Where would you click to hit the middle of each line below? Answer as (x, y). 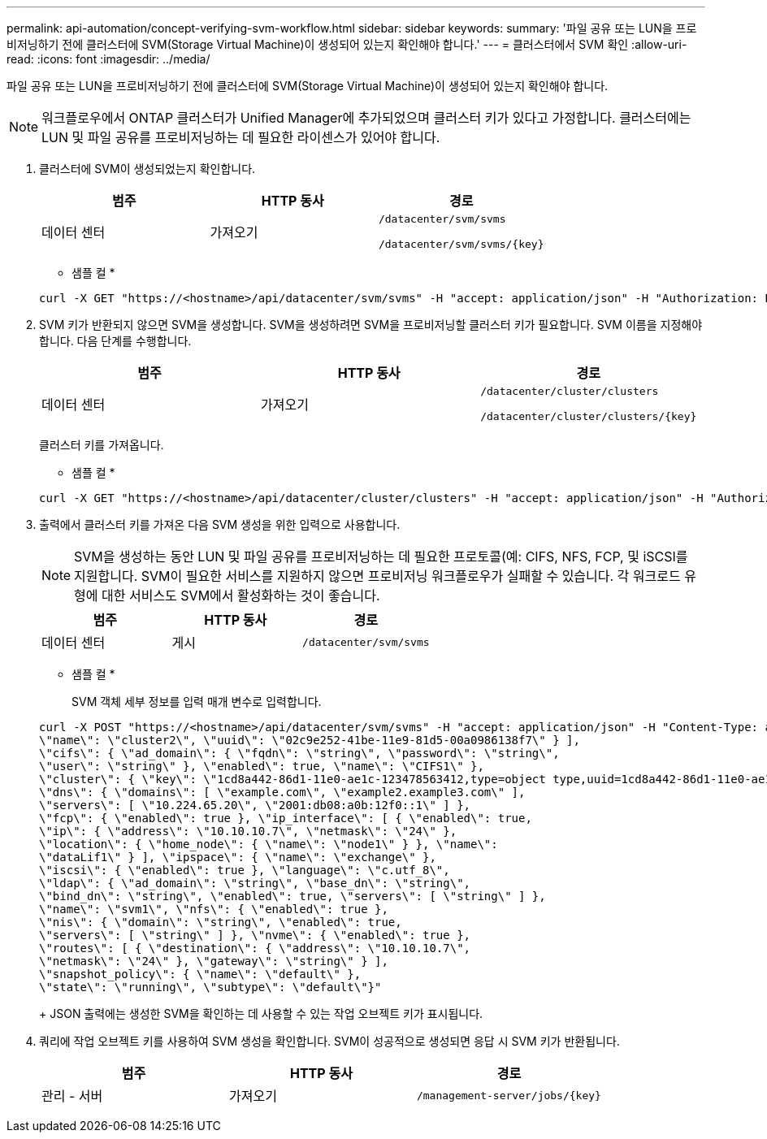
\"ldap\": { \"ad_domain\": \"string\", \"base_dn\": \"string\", (255, 883)
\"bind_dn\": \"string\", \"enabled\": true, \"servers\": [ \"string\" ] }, (292, 896)
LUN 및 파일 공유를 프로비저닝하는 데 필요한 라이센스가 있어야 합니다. (241, 137)
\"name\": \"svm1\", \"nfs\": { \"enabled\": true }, (214, 909)
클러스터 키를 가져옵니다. (102, 445)
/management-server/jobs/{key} (509, 1095)
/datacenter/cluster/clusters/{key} (589, 416)
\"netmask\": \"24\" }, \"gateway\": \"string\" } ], (214, 961)
